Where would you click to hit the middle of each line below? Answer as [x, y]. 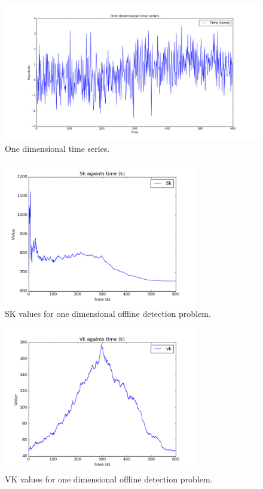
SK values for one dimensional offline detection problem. [108, 314]
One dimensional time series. [57, 148]
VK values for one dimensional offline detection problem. [109, 479]
